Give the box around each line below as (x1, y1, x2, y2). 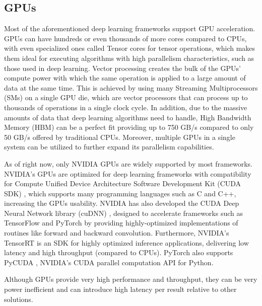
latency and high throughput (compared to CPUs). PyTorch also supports (4, 247, 233, 258)
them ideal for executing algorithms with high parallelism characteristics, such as (4, 52, 254, 63)
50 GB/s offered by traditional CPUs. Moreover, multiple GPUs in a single (4, 131, 235, 142)
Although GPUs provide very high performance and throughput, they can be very (4, 274, 257, 284)
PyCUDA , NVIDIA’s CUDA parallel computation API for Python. (4, 257, 214, 267)
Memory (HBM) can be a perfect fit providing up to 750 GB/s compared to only (4, 122, 254, 132)
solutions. (4, 293, 33, 304)
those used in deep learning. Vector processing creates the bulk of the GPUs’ (4, 62, 241, 73)
